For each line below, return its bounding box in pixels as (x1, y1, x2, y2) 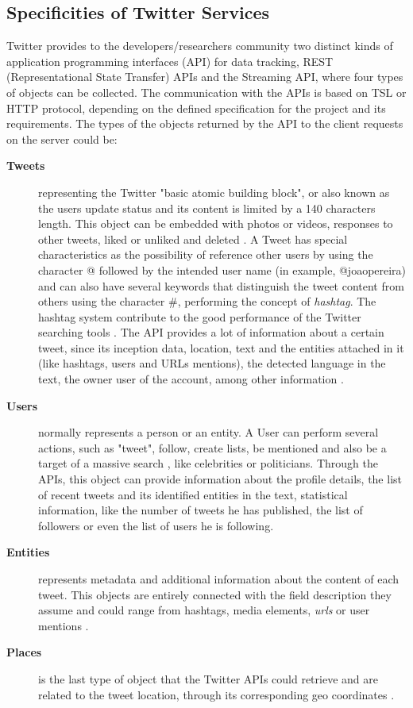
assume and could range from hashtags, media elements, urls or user (38, 602, 370, 618)
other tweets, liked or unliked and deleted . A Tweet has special (38, 230, 348, 247)
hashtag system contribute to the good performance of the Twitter (38, 308, 361, 325)
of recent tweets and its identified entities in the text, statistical (38, 486, 348, 502)
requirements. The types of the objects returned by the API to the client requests (6, 115, 403, 132)
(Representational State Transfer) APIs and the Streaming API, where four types (6, 68, 403, 85)
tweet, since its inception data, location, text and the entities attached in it (38, 339, 404, 356)
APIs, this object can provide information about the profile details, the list (38, 471, 402, 487)
